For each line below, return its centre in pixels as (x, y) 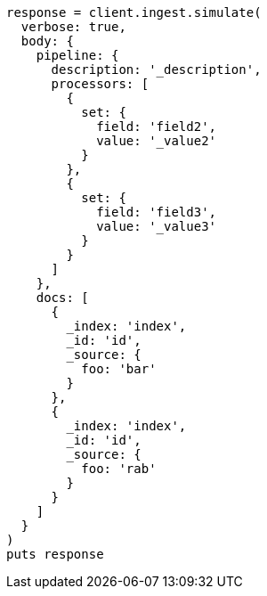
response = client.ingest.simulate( (134, 12)
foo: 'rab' (119, 469)
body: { (47, 41)
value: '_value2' (157, 141)
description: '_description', (156, 69)
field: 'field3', (157, 212)
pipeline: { (77, 55)
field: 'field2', (157, 127)
